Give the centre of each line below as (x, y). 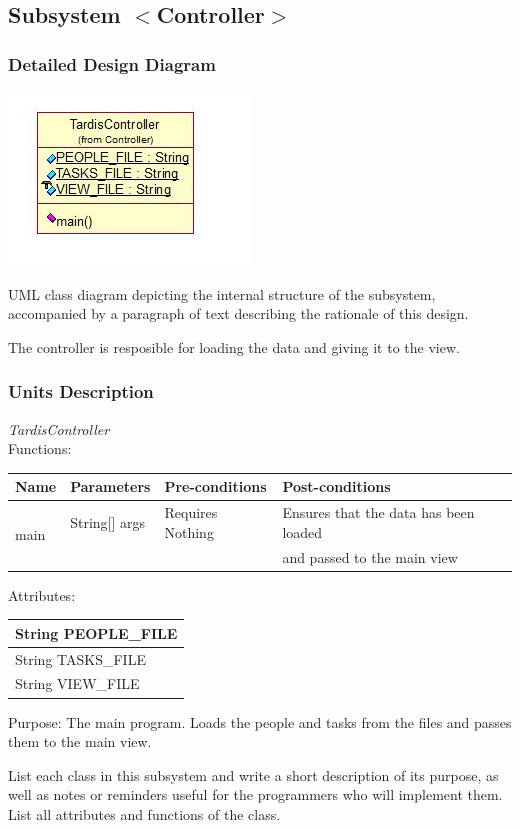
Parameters (110, 486)
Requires (191, 512)
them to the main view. (80, 741)
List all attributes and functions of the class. (144, 813)
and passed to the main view (370, 556)
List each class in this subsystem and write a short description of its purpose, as (253, 774)
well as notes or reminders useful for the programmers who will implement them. (255, 794)
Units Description (81, 391)
